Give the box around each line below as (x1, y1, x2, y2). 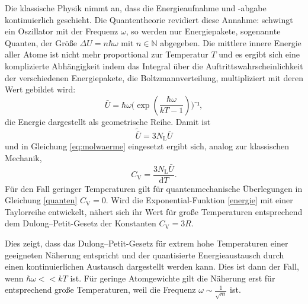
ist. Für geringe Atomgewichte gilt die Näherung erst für (70, 271, 275, 284)
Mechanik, (5, 151, 42, 164)
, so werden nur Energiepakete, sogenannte (126, 25, 281, 37)
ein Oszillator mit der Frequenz (5, 25, 118, 37)
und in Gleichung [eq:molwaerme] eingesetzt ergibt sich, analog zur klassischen (5, 140, 290, 152)
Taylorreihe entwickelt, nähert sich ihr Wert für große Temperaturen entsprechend (5, 205, 303, 217)
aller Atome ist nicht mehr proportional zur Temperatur (5, 48, 208, 60)
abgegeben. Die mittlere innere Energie (160, 36, 301, 49)
